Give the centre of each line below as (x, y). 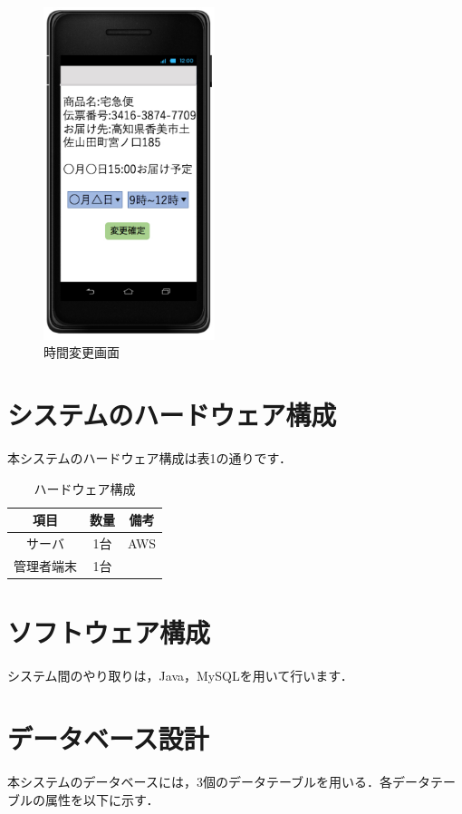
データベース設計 (108, 738)
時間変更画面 (82, 352)
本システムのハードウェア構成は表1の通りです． (150, 458)
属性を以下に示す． (102, 799)
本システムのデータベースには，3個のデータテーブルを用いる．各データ (219, 781)
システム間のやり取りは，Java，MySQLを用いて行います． (180, 676)
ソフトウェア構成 (109, 632)
